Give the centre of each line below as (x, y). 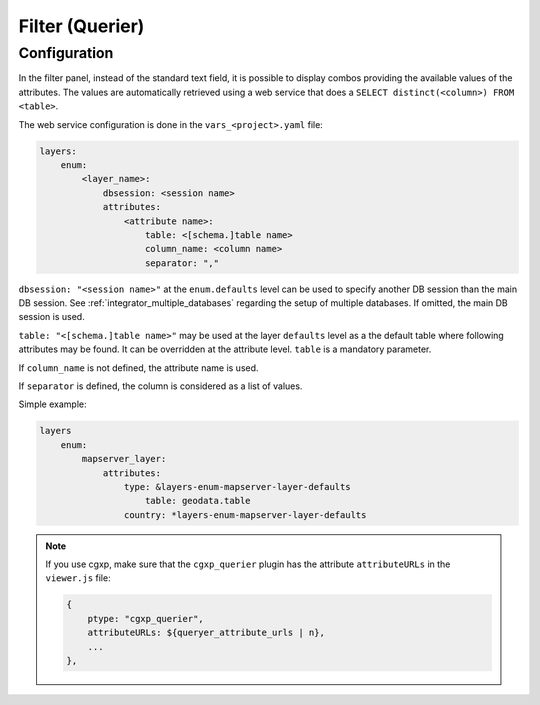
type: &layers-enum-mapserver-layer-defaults (237, 486)
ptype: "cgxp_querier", (145, 618)
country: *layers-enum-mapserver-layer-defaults (245, 514)
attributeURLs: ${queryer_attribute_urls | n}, (206, 633)
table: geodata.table (198, 501)
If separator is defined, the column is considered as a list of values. (160, 386)
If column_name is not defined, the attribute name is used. (138, 367)
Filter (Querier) (81, 26)
